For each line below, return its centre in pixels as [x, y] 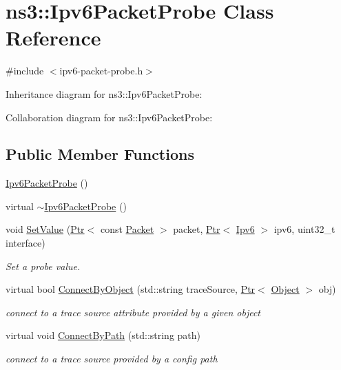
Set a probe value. [43, 266]
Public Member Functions [100, 154]
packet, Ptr [197, 229]
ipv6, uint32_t [304, 229]
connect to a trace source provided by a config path [112, 359]
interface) [25, 243]
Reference [53, 38]
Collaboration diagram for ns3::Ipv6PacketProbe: [109, 117]
